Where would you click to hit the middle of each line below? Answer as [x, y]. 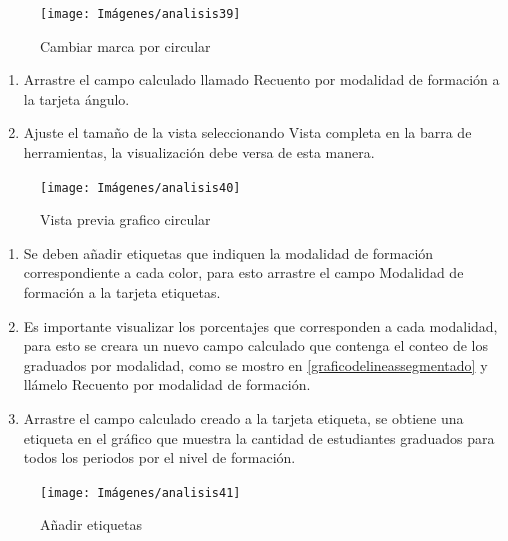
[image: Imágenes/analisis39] [140, 14]
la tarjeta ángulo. [76, 98]
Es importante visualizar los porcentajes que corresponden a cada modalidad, [260, 325]
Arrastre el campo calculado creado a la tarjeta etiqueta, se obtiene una [243, 418]
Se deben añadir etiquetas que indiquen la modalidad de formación [228, 252]
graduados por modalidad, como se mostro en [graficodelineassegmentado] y [255, 364]
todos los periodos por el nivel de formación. [159, 457]
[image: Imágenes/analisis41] [140, 492]
